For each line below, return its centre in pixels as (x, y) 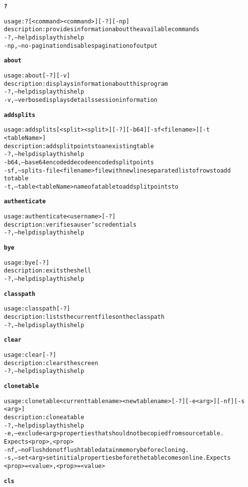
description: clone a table (44, 417)
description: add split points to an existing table (79, 146)
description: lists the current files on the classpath (84, 317)
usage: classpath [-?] (37, 309)
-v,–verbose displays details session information (81, 100)
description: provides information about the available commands (102, 29)
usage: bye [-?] (27, 263)
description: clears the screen (51, 363)
